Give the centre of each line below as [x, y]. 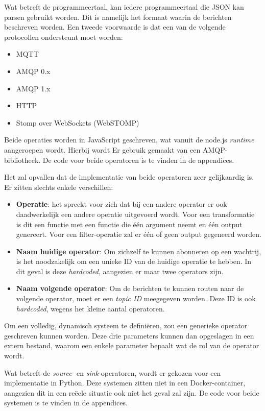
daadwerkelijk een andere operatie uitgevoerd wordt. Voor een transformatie [135, 214]
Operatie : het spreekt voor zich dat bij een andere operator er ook [122, 204]
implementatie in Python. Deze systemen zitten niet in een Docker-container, [125, 383]
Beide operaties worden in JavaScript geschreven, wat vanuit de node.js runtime [129, 140]
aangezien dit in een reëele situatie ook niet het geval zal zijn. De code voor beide [132, 392]
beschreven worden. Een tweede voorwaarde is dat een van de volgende [115, 27]
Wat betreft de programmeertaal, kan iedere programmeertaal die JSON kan [124, 7]
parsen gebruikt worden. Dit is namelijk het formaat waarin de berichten [118, 17]
